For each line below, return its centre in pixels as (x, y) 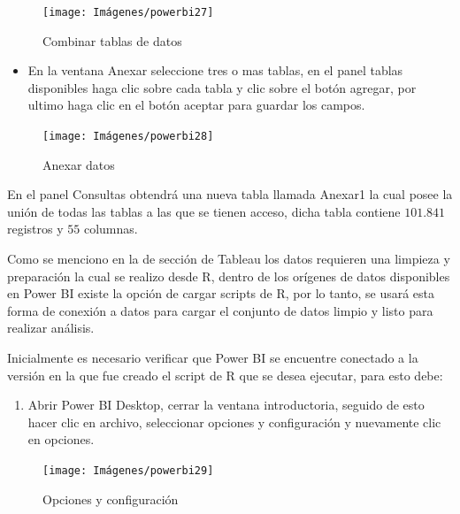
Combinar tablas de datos (112, 40)
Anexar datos (79, 164)
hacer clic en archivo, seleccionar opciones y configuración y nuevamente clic (234, 422)
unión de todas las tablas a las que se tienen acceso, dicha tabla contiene (204, 211)
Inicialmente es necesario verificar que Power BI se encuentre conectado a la (213, 358)
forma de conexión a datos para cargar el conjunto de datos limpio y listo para (220, 310)
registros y (35, 229)
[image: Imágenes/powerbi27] (128, 12)
